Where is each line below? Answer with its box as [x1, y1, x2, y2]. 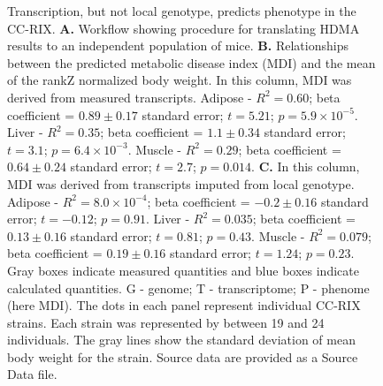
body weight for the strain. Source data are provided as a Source [7, 347, 358, 366]
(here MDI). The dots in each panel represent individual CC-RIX [7, 296, 361, 314]
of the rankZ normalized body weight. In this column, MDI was [7, 71, 352, 89]
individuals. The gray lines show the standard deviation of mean [7, 330, 356, 349]
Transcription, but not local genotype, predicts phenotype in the [7, 2, 356, 19]
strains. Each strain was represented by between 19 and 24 [7, 313, 325, 331]
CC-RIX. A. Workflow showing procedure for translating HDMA [7, 19, 360, 37]
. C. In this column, [251, 157, 360, 176]
